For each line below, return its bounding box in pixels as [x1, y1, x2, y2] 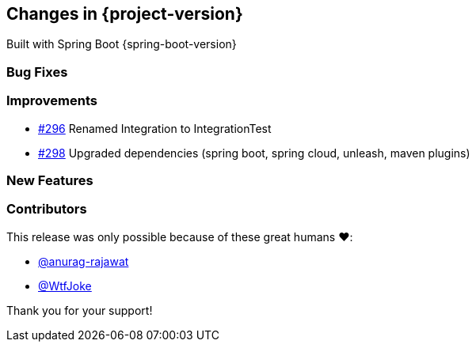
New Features [6, 172, 93, 188]
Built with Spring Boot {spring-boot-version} [6, 37, 237, 51]
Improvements [6, 93, 97, 109]
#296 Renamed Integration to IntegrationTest [38, 121, 272, 135]
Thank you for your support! [6, 303, 153, 317]
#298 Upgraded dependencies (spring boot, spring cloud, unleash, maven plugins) [38, 146, 470, 160]
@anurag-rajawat [38, 254, 129, 268]
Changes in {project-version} [6, 4, 243, 24]
